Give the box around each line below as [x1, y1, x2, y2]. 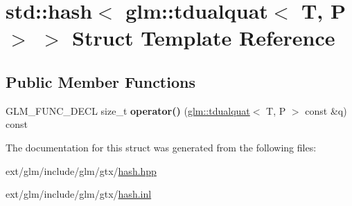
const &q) [305, 103, 347, 118]
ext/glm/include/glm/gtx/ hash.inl [6, 187, 152, 201]
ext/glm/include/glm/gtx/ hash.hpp [6, 163, 157, 178]
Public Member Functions [6, 71, 195, 92]
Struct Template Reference [72, 24, 335, 52]
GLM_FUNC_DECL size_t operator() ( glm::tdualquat [6, 103, 250, 118]
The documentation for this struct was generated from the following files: [6, 140, 317, 154]
